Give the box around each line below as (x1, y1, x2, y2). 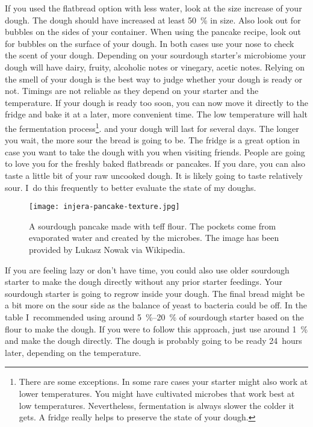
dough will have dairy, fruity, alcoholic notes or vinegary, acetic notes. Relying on (5, 60, 305, 73)
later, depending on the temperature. (5, 346, 141, 358)
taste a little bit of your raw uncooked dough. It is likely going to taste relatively (5, 169, 303, 181)
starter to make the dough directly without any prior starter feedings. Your (5, 275, 283, 288)
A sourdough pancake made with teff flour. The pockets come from (29, 219, 276, 232)
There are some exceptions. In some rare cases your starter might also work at (19, 375, 308, 388)
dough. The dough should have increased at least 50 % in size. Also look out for (5, 13, 301, 26)
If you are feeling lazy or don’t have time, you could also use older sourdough (5, 263, 290, 276)
